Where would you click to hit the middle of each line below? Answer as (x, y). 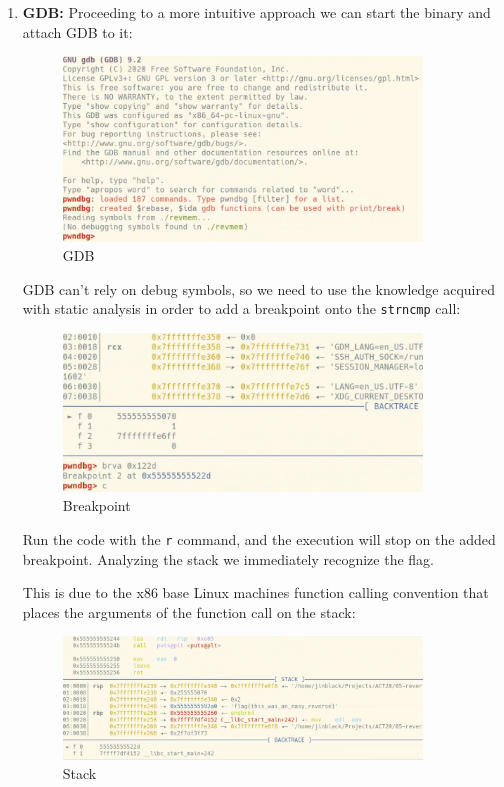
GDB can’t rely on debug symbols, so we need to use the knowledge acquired (258, 288)
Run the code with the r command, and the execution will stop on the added (259, 539)
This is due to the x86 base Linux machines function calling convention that (255, 592)
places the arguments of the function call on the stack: (189, 611)
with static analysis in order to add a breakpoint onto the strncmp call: (241, 308)
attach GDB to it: (77, 31)
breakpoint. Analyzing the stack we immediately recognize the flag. (228, 558)
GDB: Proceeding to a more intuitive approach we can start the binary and (256, 12)
